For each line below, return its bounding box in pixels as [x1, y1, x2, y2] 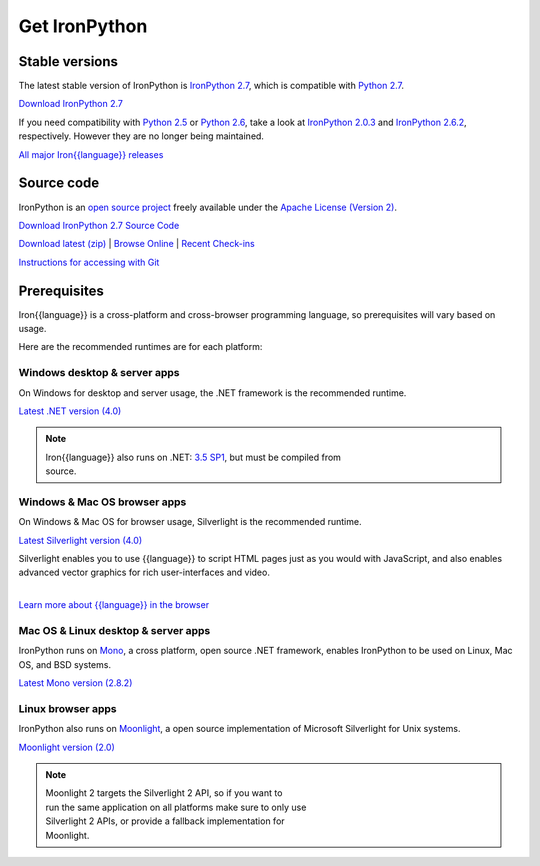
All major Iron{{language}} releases [18, 148, 164, 160]
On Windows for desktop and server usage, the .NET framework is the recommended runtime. [18, 386, 407, 399]
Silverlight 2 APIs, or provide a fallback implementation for [45, 815, 285, 827]
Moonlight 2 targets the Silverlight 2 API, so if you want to [45, 787, 283, 799]
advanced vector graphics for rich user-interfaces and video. [18, 566, 270, 579]
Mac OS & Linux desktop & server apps [18, 623, 211, 637]
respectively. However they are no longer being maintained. [18, 130, 265, 142]
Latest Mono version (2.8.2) [18, 677, 133, 689]
